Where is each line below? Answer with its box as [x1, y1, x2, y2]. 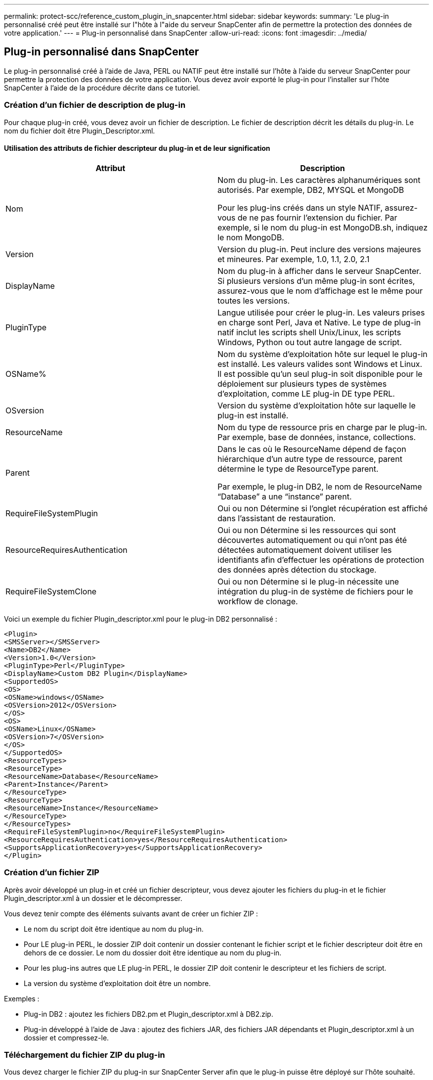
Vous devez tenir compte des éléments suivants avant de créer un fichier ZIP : [4, 909, 258, 918]
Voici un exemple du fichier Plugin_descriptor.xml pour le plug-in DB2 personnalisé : [4, 614, 277, 623]
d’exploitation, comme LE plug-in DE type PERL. [217, 388, 395, 399]
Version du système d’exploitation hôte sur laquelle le [217, 400, 416, 410]
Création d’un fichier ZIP [4, 867, 99, 878]
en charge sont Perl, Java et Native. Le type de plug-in [217, 317, 421, 327]
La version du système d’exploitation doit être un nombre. [24, 979, 211, 988]
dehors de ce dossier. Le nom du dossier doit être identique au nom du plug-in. [24, 948, 282, 957]
